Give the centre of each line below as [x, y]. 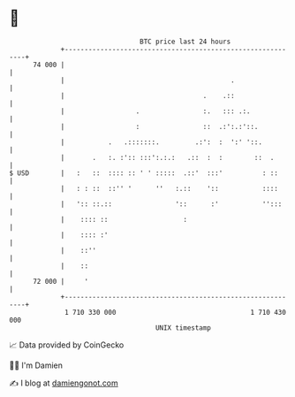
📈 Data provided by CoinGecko [67, 345]
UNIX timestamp [183, 328]
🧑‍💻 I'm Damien [36, 365]
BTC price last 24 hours [185, 42]
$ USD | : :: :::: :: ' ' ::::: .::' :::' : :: [144, 173]
